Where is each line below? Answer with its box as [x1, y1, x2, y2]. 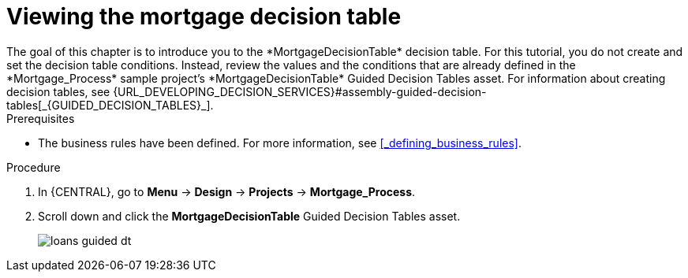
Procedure [6, 160, 61, 174]
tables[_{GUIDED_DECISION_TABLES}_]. [6, 98, 214, 112]
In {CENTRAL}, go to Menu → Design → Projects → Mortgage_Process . [38, 184, 416, 198]
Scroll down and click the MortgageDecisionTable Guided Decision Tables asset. [38, 209, 461, 223]
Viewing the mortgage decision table [6, 3, 402, 30]
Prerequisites [6, 111, 75, 125]
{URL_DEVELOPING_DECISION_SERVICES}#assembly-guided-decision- [113, 84, 487, 98]
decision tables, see [6, 84, 110, 98]
